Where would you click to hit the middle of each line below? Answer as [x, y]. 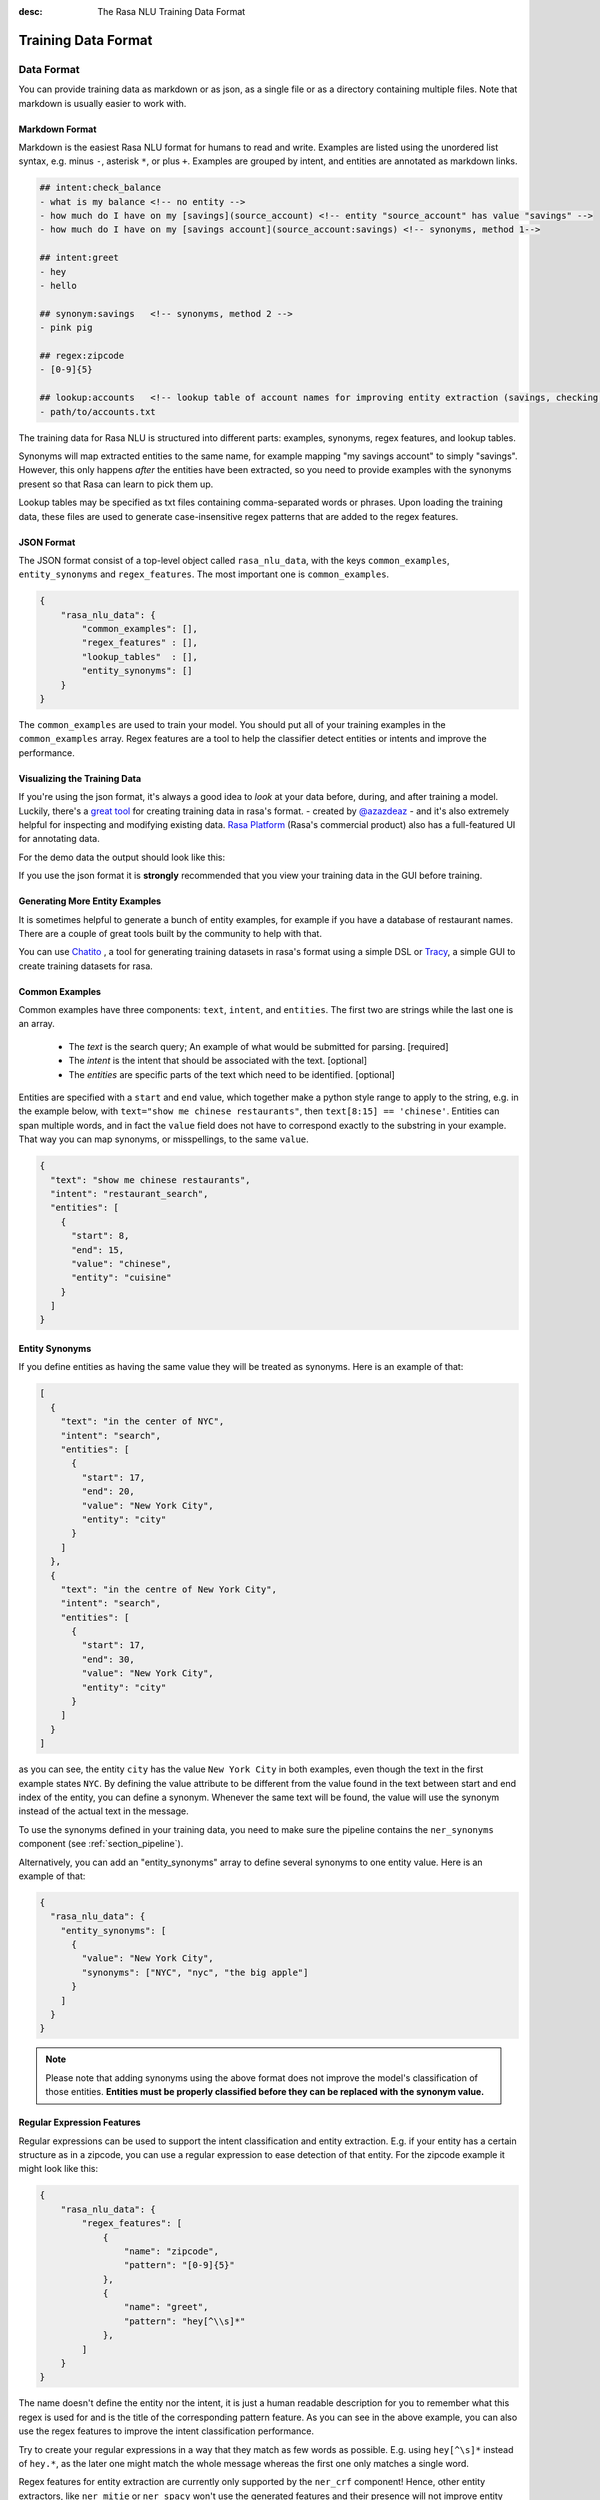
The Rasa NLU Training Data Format [171, 11]
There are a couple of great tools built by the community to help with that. [170, 933]
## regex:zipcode [82, 355]
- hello [58, 286]
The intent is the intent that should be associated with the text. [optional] [217, 1061]
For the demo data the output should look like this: [122, 857]
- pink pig [66, 328]
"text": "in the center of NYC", [142, 1421]
